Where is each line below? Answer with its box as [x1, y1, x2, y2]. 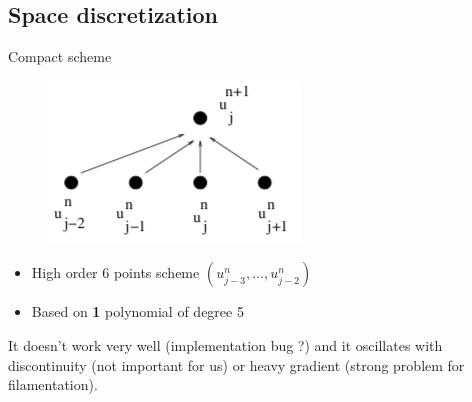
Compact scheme [8, 46, 112, 67]
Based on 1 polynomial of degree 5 [31, 301, 244, 322]
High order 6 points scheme [31, 262, 200, 283]
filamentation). [8, 374, 98, 395]
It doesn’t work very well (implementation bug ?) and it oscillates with [8, 334, 443, 355]
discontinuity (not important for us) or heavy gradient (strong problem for [8, 354, 465, 375]
